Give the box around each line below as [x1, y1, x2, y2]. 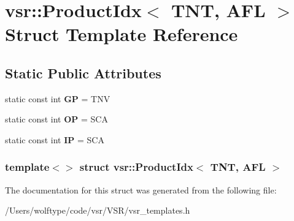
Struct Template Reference [5, 21, 238, 47]
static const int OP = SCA [5, 113, 108, 125]
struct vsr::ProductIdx [79, 159, 193, 174]
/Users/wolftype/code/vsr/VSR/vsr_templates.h [5, 204, 190, 217]
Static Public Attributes [5, 63, 161, 82]
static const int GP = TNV [5, 92, 110, 105]
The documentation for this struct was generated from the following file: [5, 183, 277, 196]
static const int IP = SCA [5, 133, 104, 146]
